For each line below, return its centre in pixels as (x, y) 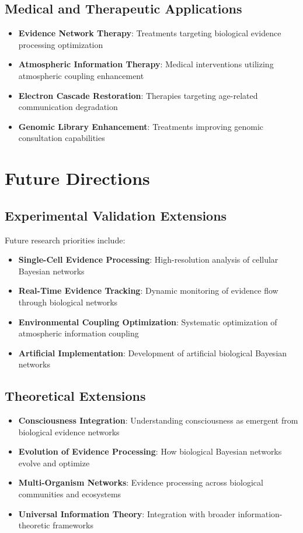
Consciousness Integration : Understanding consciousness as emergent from (158, 420)
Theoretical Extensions (75, 396)
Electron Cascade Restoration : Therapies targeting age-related (138, 95)
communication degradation (68, 107)
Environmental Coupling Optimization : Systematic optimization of (148, 321)
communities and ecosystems (70, 494)
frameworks (73, 525)
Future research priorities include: (65, 240)
